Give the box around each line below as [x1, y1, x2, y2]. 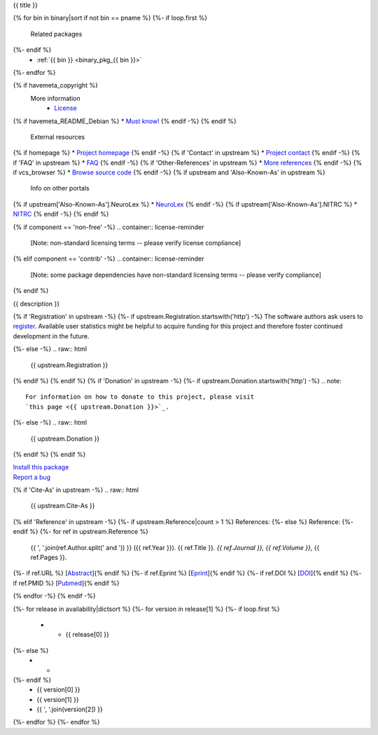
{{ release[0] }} [65, 631, 110, 639]
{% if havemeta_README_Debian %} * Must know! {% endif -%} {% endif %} [13, 116, 237, 125]
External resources [30, 132, 85, 141]
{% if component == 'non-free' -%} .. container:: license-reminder [13, 223, 204, 231]
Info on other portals [30, 184, 90, 193]
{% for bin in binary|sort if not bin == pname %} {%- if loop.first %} [13, 14, 208, 22]
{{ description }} [13, 299, 59, 308]
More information [30, 94, 80, 102]
